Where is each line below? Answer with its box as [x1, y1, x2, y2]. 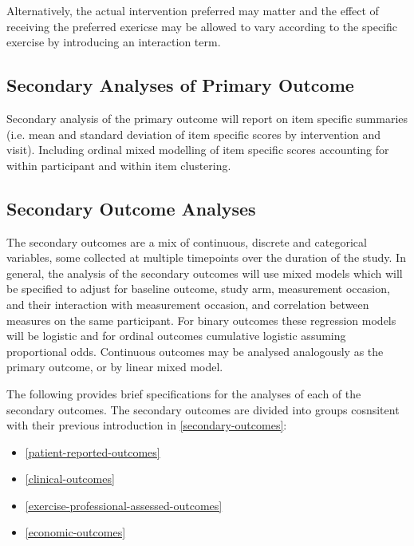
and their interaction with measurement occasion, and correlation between [6, 295, 369, 312]
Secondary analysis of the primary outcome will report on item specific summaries [6, 109, 408, 126]
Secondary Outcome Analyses [6, 196, 256, 220]
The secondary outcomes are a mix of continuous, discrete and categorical [6, 233, 367, 250]
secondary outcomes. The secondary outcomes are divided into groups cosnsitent [6, 401, 400, 417]
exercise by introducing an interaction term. [6, 34, 221, 50]
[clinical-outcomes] [25, 470, 115, 487]
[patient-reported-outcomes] [25, 443, 160, 460]
